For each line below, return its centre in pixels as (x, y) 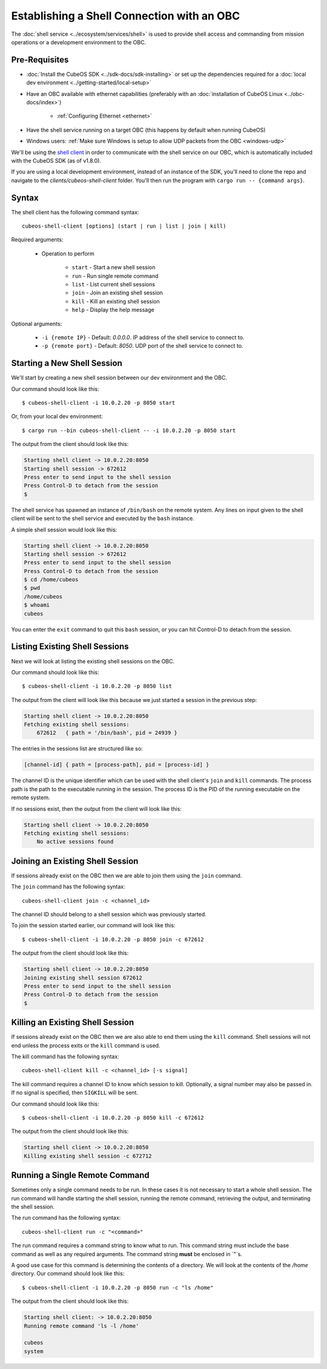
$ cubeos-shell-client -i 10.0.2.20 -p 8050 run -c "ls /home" (118, 1287)
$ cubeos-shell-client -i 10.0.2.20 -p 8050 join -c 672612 (113, 939)
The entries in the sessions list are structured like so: (77, 749)
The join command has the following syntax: (68, 887)
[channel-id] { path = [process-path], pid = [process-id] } (117, 765)
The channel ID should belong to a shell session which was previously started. (109, 914)
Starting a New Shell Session (67, 363)
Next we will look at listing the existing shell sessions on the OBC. (93, 661)
